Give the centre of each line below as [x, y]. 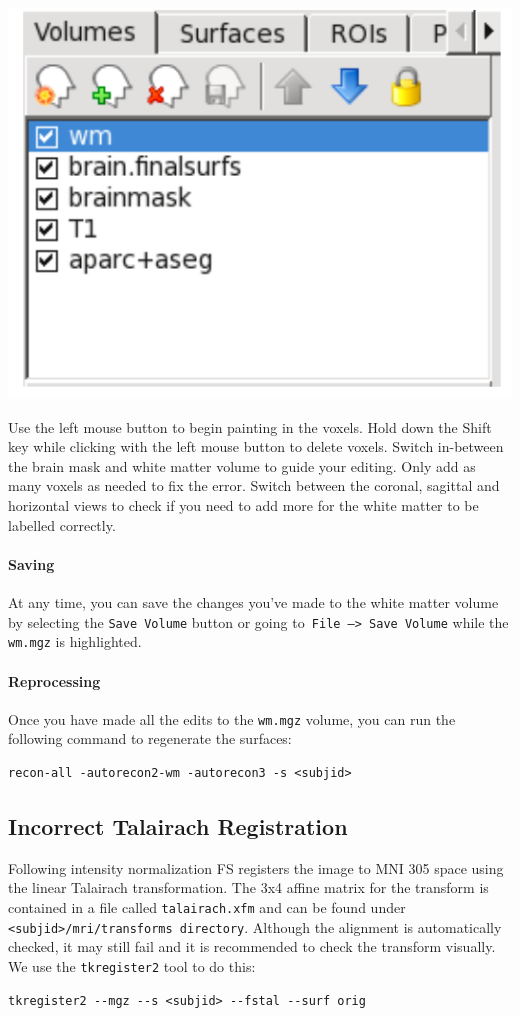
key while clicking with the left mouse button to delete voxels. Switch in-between [256, 446]
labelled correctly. [62, 524]
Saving [31, 563]
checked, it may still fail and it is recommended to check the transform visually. [252, 946]
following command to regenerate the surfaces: [150, 738]
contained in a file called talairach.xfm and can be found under [207, 906]
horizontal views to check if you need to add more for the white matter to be [243, 505]
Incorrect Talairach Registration [178, 825]
